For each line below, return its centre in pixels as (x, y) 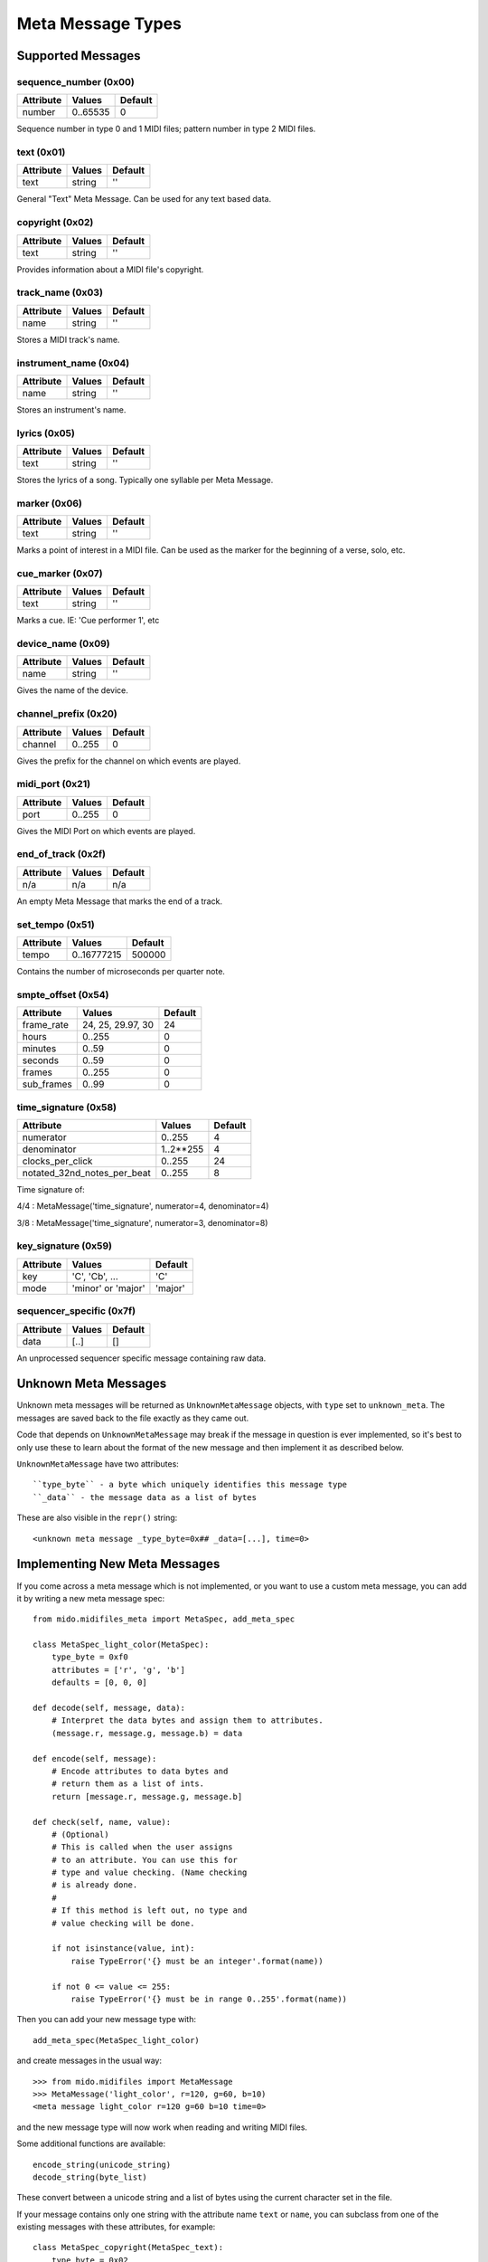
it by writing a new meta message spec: (91, 1598)
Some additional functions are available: (91, 2143)
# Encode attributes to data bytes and (140, 1771)
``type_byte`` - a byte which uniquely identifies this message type (190, 1485)
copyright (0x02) (55, 223)
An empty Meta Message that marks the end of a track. (120, 901)
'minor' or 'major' (108, 1288)
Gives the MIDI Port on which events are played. (106, 831)
